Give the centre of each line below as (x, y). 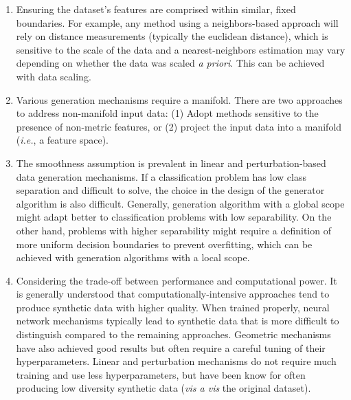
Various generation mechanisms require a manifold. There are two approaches (179, 99)
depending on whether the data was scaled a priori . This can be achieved (170, 63)
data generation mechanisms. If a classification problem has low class (161, 176)
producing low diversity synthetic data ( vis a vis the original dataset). (163, 388)
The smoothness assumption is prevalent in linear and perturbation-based (171, 163)
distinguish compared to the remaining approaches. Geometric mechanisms (173, 334)
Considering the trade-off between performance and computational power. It (177, 280)
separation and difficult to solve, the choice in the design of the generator (170, 190)
